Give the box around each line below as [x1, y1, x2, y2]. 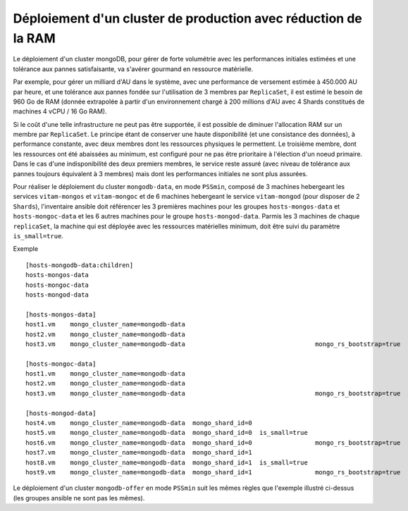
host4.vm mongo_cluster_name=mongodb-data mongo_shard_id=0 [25, 419, 253, 427]
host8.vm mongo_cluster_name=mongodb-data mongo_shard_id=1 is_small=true [25, 458, 308, 467]
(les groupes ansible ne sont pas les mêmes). [13, 493, 145, 502]
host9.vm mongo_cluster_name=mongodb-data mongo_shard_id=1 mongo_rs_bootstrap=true [25, 468, 401, 476]
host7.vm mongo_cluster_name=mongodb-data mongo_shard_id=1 [25, 448, 253, 457]
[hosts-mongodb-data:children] [25, 261, 134, 269]
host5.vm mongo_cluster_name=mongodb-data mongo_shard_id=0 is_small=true [25, 429, 308, 437]
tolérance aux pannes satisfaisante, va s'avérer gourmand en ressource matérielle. [13, 64, 254, 73]
